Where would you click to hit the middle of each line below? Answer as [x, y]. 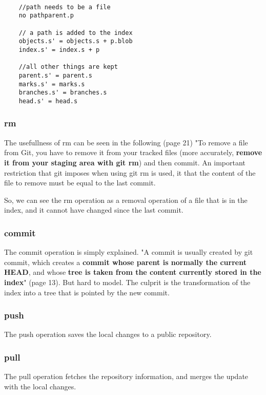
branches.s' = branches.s [63, 93]
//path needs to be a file [65, 7]
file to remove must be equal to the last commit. [80, 183]
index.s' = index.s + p [59, 50]
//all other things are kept [68, 67]
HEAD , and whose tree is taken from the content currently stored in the [133, 272]
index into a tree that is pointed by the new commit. [87, 292]
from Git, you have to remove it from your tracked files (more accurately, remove [133, 152]
